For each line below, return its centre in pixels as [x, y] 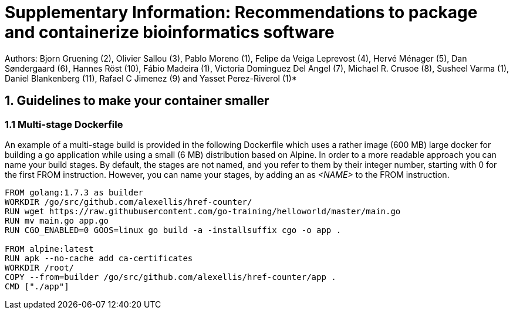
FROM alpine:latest [49, 249]
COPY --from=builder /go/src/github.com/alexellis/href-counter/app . [171, 277]
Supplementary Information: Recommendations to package [241, 12]
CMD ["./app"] [37, 286]
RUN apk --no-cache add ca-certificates [99, 258]
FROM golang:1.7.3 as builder [74, 192]
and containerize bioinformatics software [170, 32]
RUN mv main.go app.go [57, 220]
